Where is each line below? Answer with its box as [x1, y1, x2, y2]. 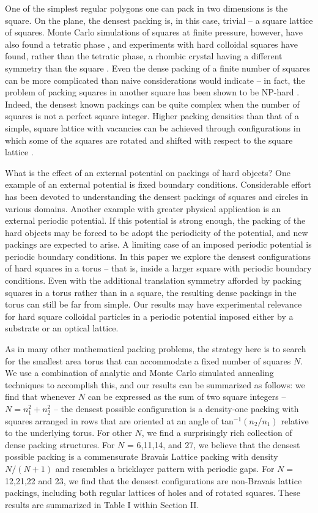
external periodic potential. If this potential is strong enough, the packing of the [5, 214, 306, 227]
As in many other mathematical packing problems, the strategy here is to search [5, 342, 306, 355]
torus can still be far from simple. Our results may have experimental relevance [5, 298, 302, 311]
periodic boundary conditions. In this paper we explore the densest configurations [5, 249, 311, 262]
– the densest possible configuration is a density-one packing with [53, 402, 299, 415]
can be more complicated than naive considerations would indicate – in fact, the [5, 73, 305, 86]
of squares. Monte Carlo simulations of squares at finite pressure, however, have [5, 26, 303, 39]
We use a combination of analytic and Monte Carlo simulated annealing [5, 366, 274, 379]
